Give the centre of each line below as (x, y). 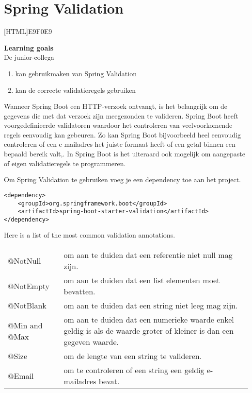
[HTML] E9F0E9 (28, 31)
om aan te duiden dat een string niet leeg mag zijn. (151, 306)
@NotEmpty (29, 286)
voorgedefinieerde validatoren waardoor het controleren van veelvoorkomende (118, 125)
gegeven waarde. (91, 342)
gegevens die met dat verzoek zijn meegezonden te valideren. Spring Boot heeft (121, 115)
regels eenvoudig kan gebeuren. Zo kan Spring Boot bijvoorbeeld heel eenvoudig (122, 134)
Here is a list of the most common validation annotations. (90, 235)
